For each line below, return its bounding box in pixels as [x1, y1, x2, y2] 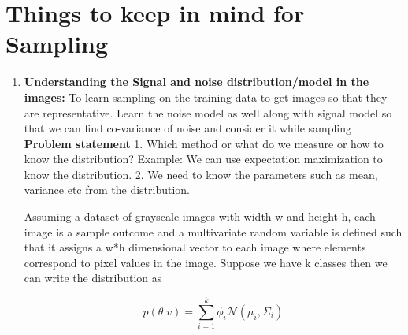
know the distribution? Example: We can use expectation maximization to [24, 151, 383, 167]
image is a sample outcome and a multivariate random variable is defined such [24, 223, 402, 240]
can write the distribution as [24, 270, 162, 286]
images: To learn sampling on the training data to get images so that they [24, 88, 388, 105]
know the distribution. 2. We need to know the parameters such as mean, [24, 166, 378, 182]
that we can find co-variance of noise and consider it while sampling [24, 120, 352, 136]
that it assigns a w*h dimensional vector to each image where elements [24, 239, 366, 255]
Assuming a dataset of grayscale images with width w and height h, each [24, 208, 376, 225]
